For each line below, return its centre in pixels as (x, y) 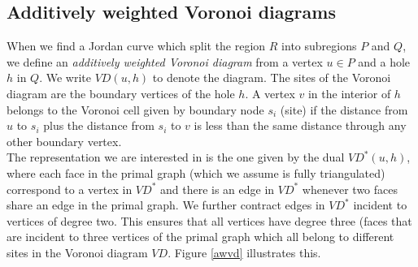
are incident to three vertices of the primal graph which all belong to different (200, 237)
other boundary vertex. (64, 141)
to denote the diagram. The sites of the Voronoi (272, 78)
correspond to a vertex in (70, 189)
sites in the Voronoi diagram (77, 252)
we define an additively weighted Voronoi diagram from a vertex (165, 61)
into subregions (319, 46)
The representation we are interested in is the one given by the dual (176, 157)
